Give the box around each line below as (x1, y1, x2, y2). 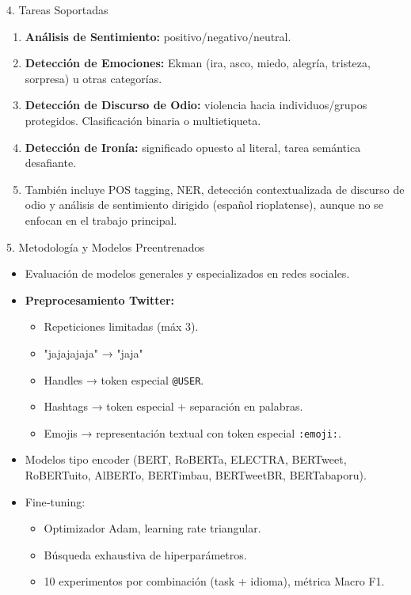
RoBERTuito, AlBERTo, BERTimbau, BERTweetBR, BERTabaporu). (25, 467, 367, 483)
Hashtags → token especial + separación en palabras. (44, 398, 303, 415)
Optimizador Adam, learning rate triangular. (44, 520, 261, 536)
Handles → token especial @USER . (44, 371, 204, 388)
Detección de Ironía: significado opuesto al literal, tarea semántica (25, 138, 361, 155)
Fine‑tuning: (25, 493, 86, 510)
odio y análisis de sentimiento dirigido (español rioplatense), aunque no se (25, 196, 383, 213)
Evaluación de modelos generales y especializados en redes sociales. (25, 265, 350, 282)
